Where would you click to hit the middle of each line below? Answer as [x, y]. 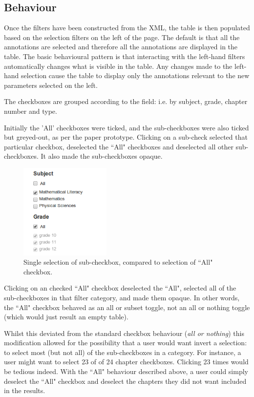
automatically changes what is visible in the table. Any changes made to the [118, 66]
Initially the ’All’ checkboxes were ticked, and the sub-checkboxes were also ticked [127, 127]
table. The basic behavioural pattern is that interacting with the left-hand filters [125, 56]
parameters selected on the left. [51, 85]
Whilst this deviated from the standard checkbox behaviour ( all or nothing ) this [124, 333]
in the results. [25, 390]
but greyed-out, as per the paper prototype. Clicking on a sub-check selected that [126, 137]
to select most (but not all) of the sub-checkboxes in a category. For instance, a [123, 352]
